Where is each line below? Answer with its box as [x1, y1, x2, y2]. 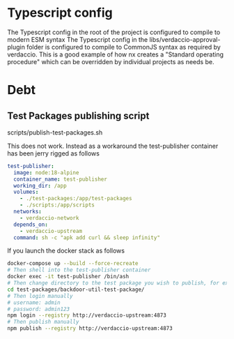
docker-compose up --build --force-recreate [7, 260, 139, 267]
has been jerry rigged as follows [7, 149, 100, 158]
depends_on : [13, 221, 49, 228]
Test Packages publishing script [7, 110, 150, 121]
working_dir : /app [13, 182, 68, 189]
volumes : [13, 188, 39, 196]
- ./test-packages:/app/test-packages [19, 195, 132, 202]
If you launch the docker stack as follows [7, 246, 125, 255]
